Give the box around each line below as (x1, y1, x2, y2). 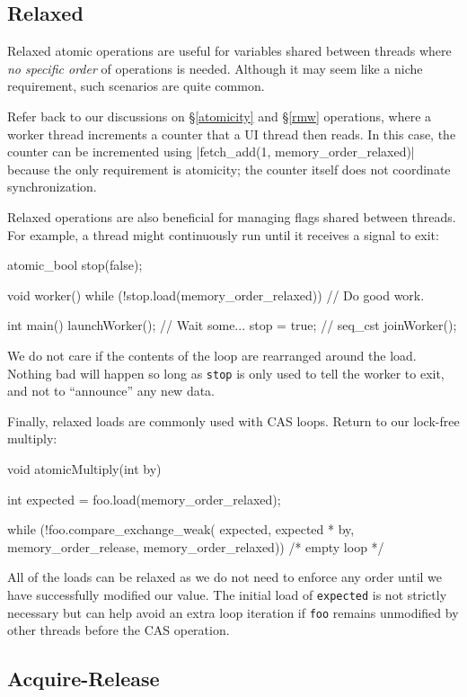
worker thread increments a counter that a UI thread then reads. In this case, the (7, 124, 456, 143)
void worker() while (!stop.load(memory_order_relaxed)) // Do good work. (7, 285, 425, 304)
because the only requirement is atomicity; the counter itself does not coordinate (7, 159, 451, 178)
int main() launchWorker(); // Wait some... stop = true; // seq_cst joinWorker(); (7, 316, 457, 335)
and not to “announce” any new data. (7, 381, 216, 400)
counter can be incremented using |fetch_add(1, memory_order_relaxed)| (7, 142, 415, 161)
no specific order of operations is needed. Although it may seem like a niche (7, 58, 423, 77)
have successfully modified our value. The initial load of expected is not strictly (7, 585, 447, 603)
